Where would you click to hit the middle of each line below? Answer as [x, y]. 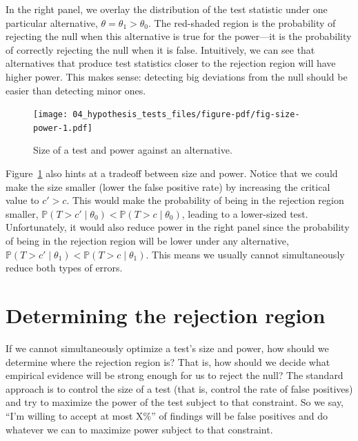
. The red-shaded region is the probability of [242, 22]
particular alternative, [52, 22]
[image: [51, 115]
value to [22, 200]
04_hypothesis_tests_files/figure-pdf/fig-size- [186, 115]
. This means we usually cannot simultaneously [245, 254]
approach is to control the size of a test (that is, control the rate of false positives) [179, 388]
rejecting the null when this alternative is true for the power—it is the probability [179, 36]
